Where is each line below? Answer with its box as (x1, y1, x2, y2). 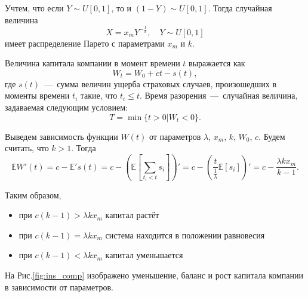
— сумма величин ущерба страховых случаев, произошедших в (44, 77, 277, 90)
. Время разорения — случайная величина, (139, 89, 298, 102)
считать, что (5, 142, 49, 154)
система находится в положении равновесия (105, 228, 265, 241)
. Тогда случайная (208, 2, 272, 14)
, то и (111, 2, 132, 14)
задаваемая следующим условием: (5, 100, 128, 113)
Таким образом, (5, 188, 61, 201)
